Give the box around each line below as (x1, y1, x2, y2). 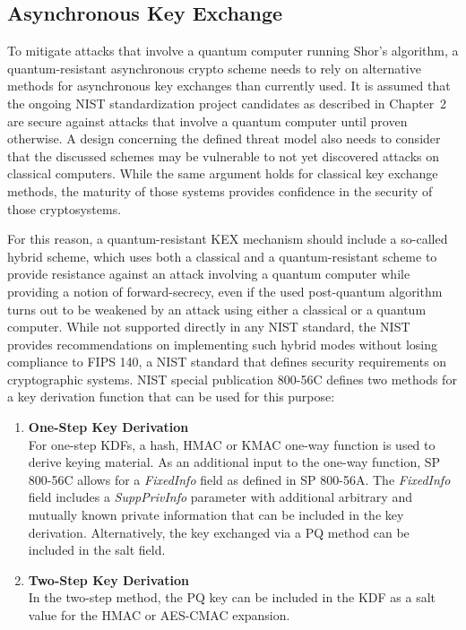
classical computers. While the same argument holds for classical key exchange (7, 164, 438, 183)
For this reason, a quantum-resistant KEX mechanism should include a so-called (7, 229, 448, 248)
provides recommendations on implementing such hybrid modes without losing (7, 334, 438, 353)
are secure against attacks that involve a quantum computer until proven (7, 111, 408, 130)
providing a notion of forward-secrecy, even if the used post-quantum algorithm (7, 281, 443, 300)
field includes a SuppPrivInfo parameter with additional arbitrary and (28, 488, 412, 506)
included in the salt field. (28, 540, 166, 559)
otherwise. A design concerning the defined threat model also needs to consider (7, 129, 441, 148)
